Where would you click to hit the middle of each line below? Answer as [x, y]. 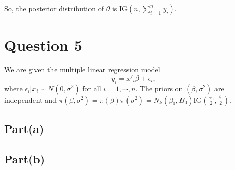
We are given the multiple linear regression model [82, 70]
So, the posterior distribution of [54, 8]
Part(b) [25, 158]
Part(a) [24, 128]
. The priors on [159, 88]
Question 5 [43, 45]
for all [92, 88]
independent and [30, 99]
